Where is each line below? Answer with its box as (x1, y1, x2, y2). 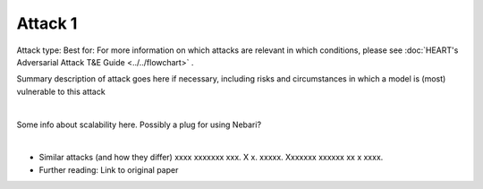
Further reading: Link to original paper (38, 164, 179, 175)
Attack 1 (16, 13, 78, 33)
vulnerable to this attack (16, 86, 106, 97)
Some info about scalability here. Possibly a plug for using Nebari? (16, 119, 262, 130)
